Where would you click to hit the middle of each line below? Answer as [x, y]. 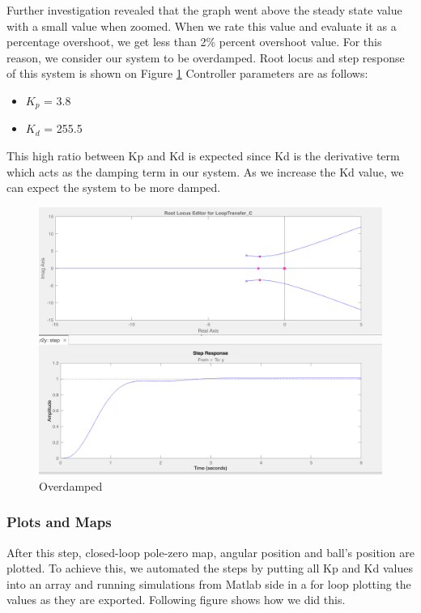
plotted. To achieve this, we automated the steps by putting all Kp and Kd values [210, 568]
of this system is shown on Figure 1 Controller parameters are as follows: [187, 73]
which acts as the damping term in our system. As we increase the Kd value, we [205, 171]
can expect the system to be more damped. [114, 187]
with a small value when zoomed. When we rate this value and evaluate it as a [202, 26]
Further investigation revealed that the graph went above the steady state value [204, 10]
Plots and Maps [59, 522]
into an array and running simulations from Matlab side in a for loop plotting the [209, 583]
